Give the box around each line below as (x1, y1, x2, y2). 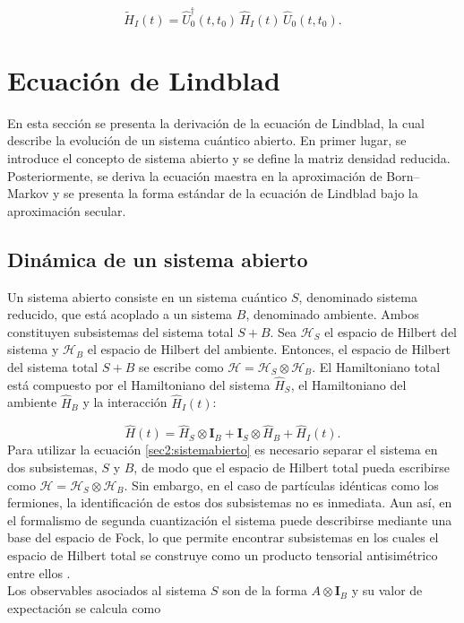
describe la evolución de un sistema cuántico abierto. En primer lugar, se (7, 131, 407, 150)
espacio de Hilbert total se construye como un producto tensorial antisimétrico (7, 545, 438, 564)
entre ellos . (7, 563, 71, 582)
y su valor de (351, 581, 423, 600)
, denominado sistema (298, 287, 417, 306)
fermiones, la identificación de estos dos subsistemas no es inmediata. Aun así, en (7, 493, 452, 512)
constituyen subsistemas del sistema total (7, 322, 234, 341)
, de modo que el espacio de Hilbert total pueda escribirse (133, 458, 450, 477)
